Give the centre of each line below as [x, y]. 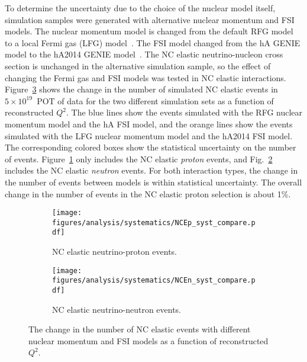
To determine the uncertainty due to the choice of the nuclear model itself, [140, 8]
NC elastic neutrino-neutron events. [117, 309]
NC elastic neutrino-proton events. [115, 252]
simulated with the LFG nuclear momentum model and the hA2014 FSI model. [149, 135]
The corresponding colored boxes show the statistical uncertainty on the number [151, 147]
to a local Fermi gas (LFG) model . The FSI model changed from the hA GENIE [153, 42]
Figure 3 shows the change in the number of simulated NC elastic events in [141, 89]
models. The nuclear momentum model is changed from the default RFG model [149, 31]
